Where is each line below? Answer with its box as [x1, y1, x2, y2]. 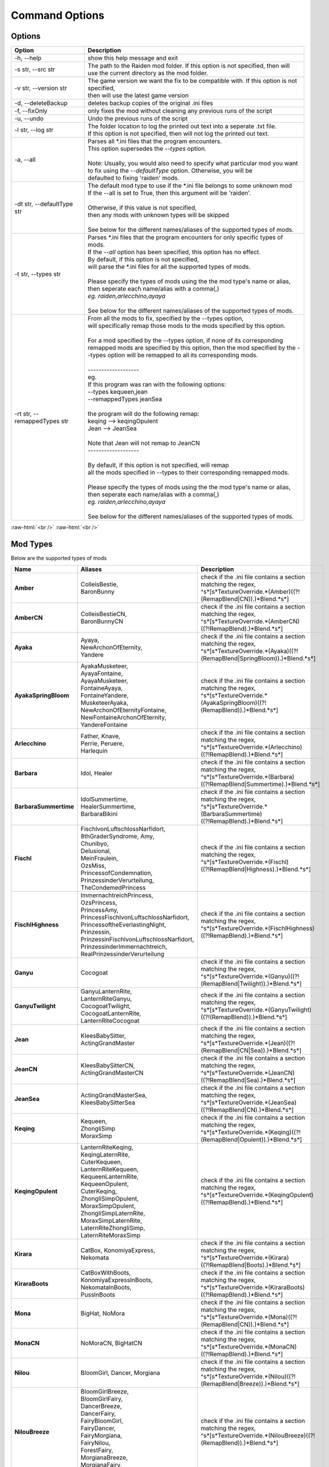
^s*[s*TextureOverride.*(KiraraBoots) [200, 1283, 305, 1292]
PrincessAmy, [80, 906, 119, 914]
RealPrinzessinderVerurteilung [80, 950, 164, 958]
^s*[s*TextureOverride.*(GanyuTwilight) [200, 1006, 312, 1014]
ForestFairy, [80, 1446, 114, 1455]
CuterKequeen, [80, 1158, 123, 1166]
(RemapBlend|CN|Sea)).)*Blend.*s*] [200, 1046, 302, 1054]
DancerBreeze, [80, 1402, 123, 1411]
